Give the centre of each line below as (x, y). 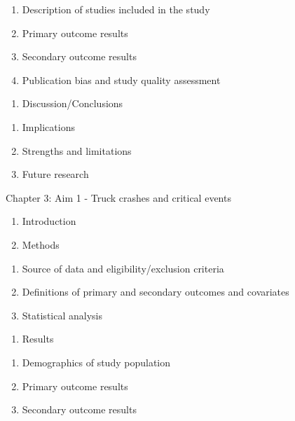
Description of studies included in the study (116, 9)
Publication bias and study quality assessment (121, 80)
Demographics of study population (96, 362)
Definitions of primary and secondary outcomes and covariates (156, 292)
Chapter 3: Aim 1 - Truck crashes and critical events (118, 197)
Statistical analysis (62, 315)
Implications (48, 126)
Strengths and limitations (77, 150)
